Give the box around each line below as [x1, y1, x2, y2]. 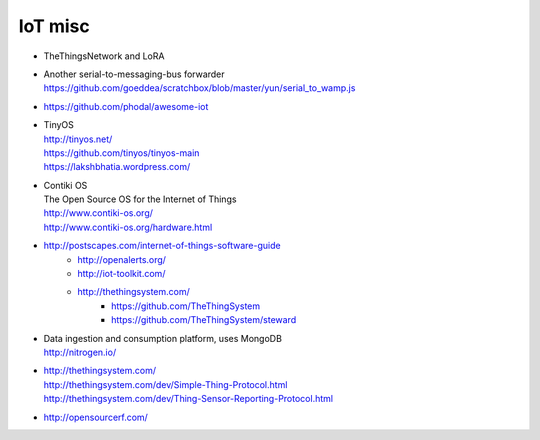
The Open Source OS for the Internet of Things [43, 193, 237, 205]
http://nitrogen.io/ [43, 346, 117, 358]
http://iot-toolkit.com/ [77, 268, 166, 280]
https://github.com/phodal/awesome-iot [43, 100, 209, 112]
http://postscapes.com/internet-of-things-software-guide [43, 240, 281, 252]
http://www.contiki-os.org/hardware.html [43, 221, 213, 233]
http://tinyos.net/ [43, 133, 113, 145]
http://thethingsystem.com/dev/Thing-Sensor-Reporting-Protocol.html [43, 393, 334, 405]
